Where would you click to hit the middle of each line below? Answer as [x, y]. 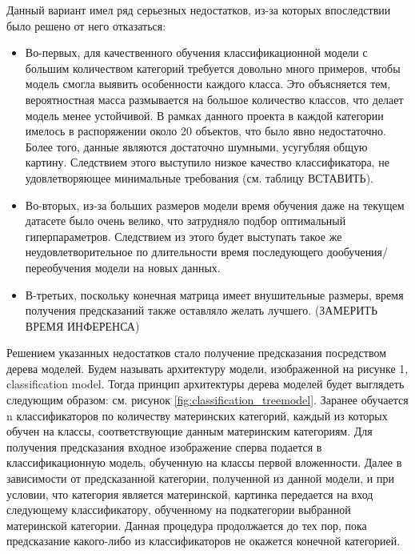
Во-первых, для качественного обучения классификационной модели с [196, 52]
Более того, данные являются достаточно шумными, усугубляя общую [196, 146]
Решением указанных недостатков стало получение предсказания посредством [196, 353]
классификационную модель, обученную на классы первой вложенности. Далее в [204, 462]
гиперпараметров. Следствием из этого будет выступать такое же [184, 236]
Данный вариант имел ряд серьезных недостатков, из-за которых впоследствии [199, 10]
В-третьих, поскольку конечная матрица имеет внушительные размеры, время [214, 294]
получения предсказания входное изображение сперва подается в [164, 446]
